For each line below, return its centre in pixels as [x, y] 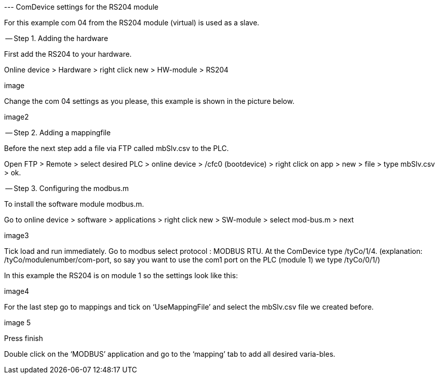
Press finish [24, 338]
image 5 [17, 323]
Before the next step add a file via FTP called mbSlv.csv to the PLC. [117, 148]
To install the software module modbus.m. [74, 204]
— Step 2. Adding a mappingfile [58, 133]
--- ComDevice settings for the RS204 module [81, 7]
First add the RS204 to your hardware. [68, 54]
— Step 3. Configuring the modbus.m [67, 188]
